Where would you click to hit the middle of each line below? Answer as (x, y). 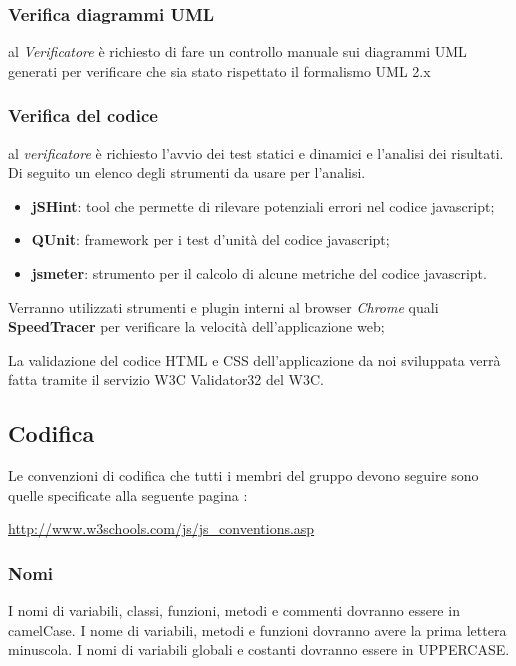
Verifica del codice (83, 115)
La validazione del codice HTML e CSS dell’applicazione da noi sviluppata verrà (254, 359)
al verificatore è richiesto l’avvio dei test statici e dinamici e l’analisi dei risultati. (256, 152)
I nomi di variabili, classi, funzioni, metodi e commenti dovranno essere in (234, 610)
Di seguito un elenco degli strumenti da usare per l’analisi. (187, 172)
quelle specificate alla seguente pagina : (128, 494)
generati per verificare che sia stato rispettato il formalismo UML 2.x (219, 70)
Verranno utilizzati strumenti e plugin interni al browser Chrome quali (223, 306)
